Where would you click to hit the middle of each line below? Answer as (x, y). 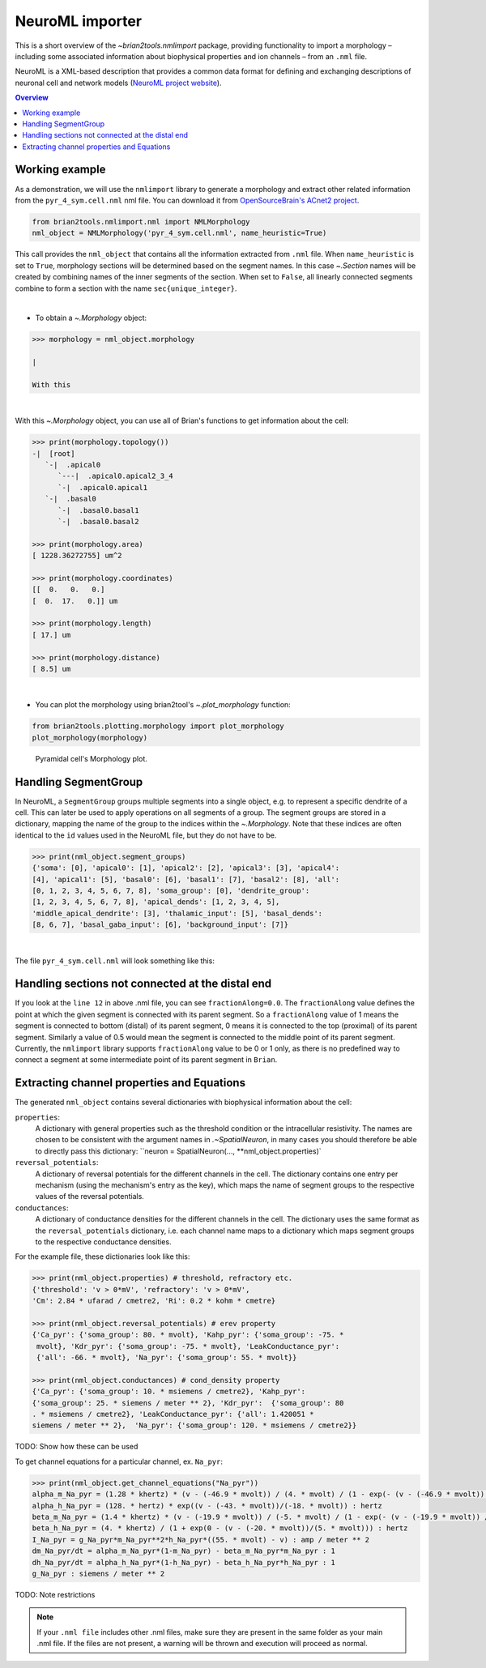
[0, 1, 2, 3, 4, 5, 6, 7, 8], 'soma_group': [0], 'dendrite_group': (171, 890)
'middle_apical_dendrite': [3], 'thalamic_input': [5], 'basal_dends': (177, 913)
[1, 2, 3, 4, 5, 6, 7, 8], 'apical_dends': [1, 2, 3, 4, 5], (156, 902)
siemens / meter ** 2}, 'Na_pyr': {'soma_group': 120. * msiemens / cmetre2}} (194, 1425)
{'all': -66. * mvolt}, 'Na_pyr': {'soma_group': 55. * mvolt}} (167, 1358)
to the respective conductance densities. (103, 1241)
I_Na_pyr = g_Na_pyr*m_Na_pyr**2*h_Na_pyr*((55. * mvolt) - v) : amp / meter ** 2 (201, 1540)
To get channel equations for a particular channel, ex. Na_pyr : (119, 1461)
